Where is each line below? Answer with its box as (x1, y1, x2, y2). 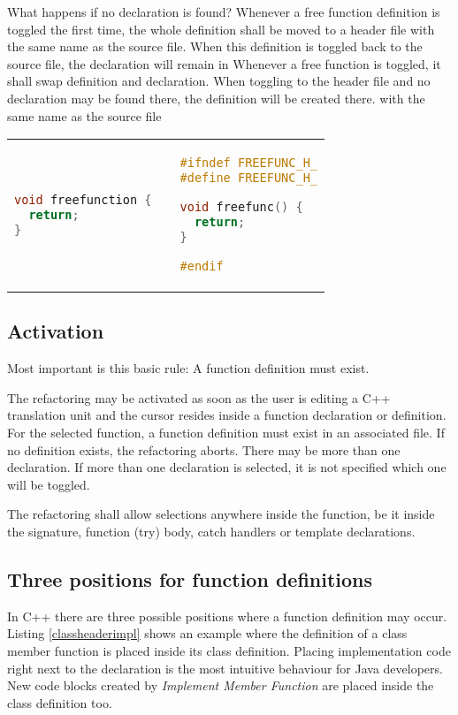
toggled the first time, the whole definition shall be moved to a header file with (7, 19, 435, 38)
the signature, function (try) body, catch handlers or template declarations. (7, 522, 416, 541)
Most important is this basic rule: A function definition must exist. (7, 359, 370, 377)
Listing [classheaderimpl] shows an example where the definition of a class (7, 624, 408, 643)
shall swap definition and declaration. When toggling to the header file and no (7, 72, 431, 90)
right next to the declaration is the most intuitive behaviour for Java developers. (7, 658, 443, 677)
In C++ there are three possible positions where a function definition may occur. (7, 606, 447, 625)
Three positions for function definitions (7, 566, 373, 592)
